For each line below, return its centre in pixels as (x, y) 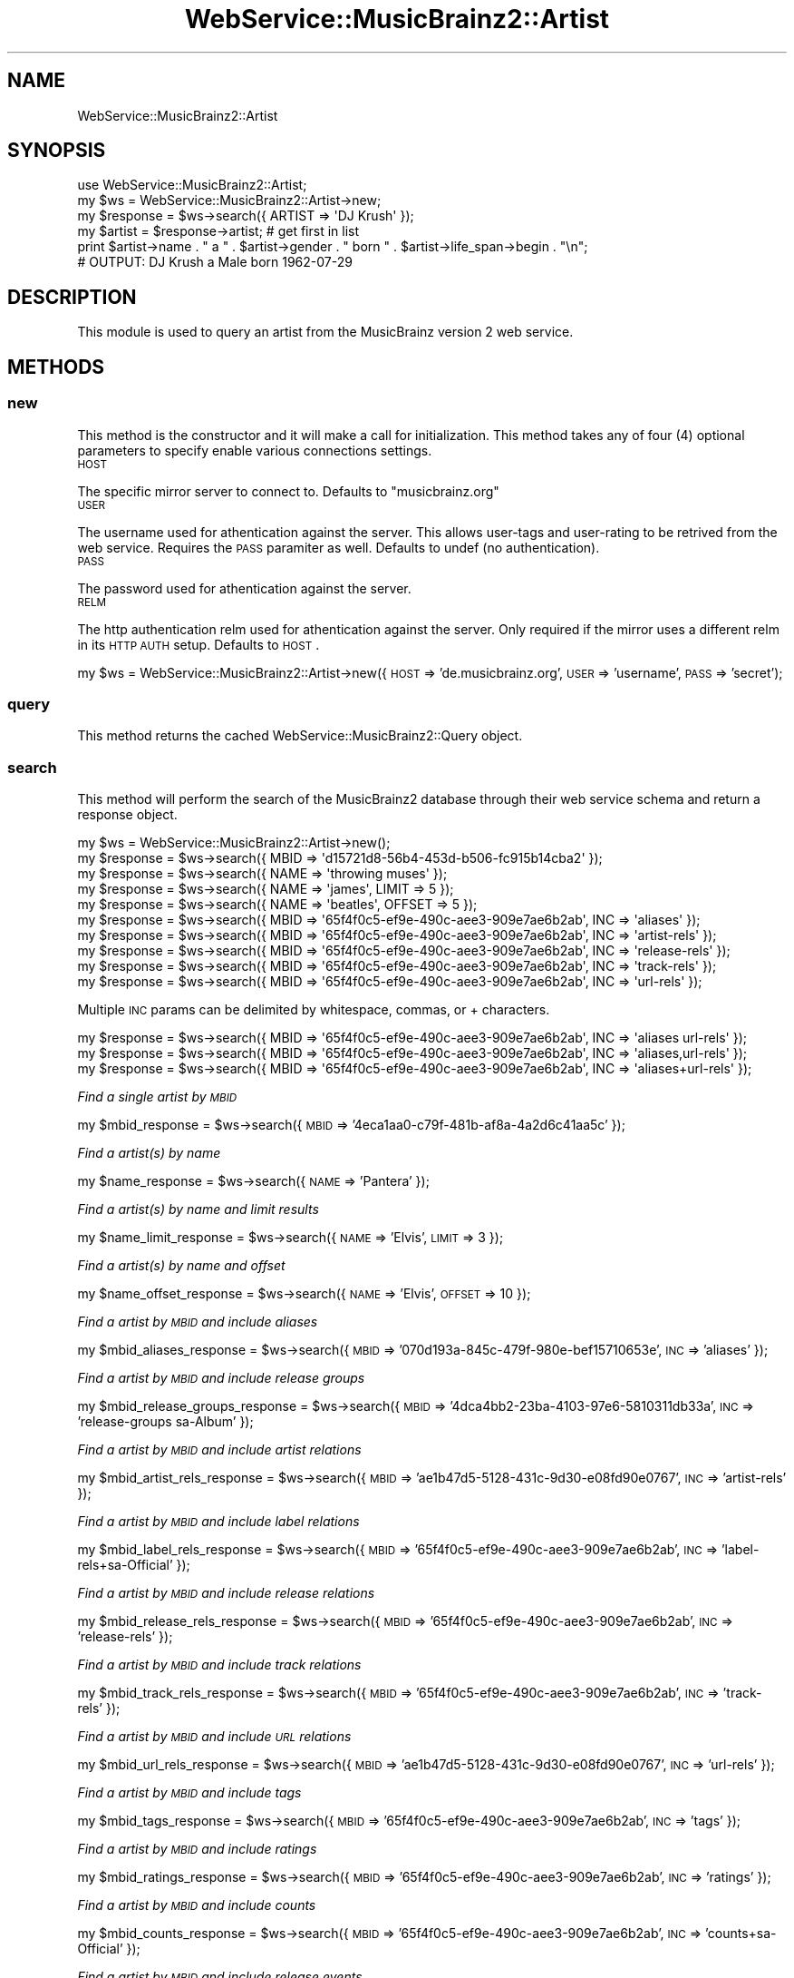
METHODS (56, 367)
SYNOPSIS (57, 151)
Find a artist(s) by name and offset (181, 1265)
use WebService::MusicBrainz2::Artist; (192, 185)
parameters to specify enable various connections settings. (255, 450)
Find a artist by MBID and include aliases (198, 1322)
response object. (127, 814)
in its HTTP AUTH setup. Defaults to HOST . (198, 644)
